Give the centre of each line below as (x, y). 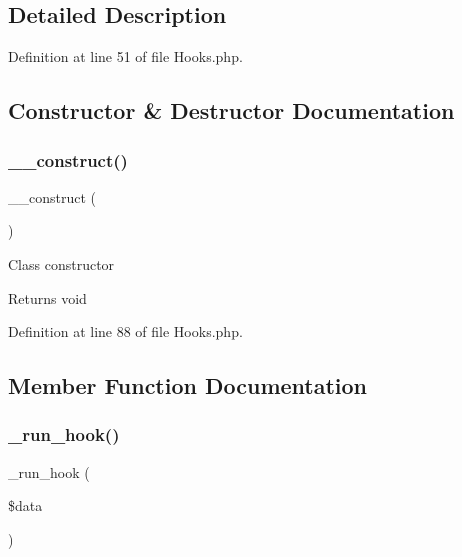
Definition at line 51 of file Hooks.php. (125, 56)
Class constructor (61, 263)
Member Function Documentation (188, 385)
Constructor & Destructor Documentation (231, 110)
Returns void (47, 297)
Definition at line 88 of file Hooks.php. (125, 331)
